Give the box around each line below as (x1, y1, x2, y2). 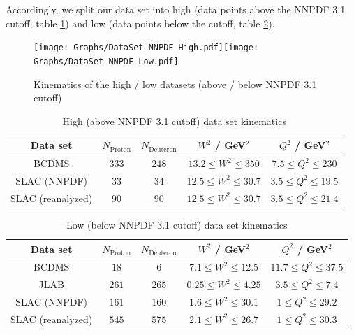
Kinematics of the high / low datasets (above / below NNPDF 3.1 (34, 76, 317, 91)
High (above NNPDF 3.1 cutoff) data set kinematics (62, 113, 286, 128)
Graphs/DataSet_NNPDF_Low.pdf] (34, 56, 179, 66)
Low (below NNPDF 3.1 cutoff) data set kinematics (66, 217, 288, 231)
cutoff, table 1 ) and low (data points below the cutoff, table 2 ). (6, 15, 275, 30)
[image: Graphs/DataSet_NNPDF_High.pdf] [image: (34, 43, 259, 53)
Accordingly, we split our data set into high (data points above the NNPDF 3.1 (6, 2, 346, 16)
